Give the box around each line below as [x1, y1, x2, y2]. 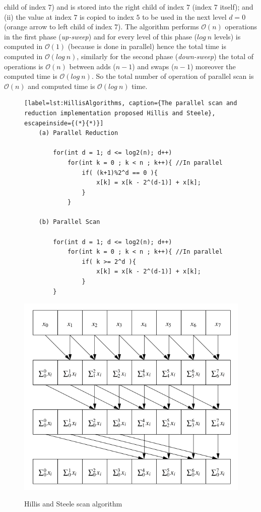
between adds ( [69, 61, 116, 71]
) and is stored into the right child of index [51, 2, 184, 12]
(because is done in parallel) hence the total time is [68, 41, 226, 52]
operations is [4, 61, 43, 71]
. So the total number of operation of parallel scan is [91, 71, 254, 81]
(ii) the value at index [4, 11, 72, 22]
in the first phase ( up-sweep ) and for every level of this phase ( [4, 31, 198, 41]
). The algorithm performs [118, 21, 199, 32]
